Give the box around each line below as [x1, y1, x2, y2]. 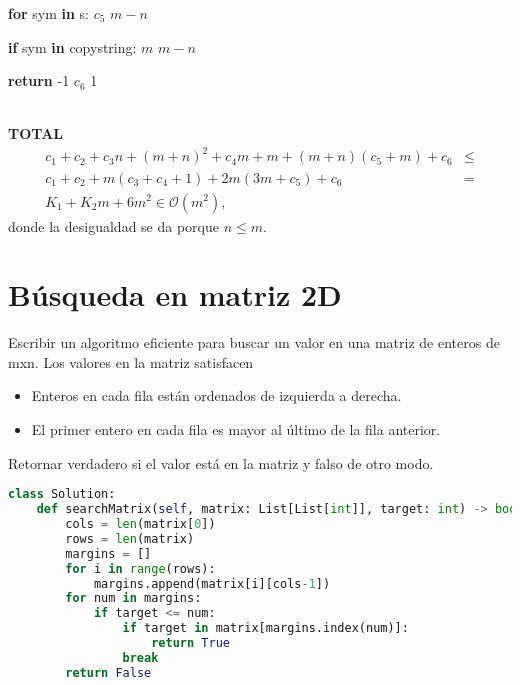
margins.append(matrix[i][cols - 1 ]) [93, 576, 331, 591]
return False [65, 665, 152, 680]
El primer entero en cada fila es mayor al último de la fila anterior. [31, 419, 441, 440]
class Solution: [8, 487, 116, 502]
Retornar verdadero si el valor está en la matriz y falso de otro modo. [8, 452, 434, 473]
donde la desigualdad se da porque [8, 215, 219, 236]
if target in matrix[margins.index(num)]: [122, 621, 409, 636]
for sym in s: [8, 3, 90, 23]
